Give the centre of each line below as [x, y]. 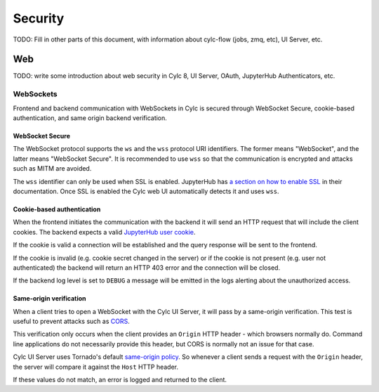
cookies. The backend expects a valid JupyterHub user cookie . [104, 232]
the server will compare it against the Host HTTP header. [96, 367]
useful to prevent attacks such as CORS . [71, 321]
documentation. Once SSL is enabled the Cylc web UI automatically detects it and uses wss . [146, 191]
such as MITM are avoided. [52, 169]
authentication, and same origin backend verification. [90, 118]
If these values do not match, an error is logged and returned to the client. [120, 380]
